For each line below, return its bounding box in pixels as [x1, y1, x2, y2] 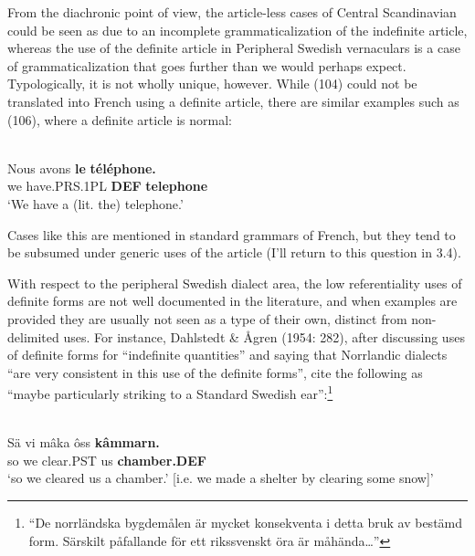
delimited [7, 327, 59, 346]
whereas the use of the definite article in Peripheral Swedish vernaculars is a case [7, 38, 460, 58]
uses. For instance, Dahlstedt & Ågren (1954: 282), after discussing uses [63, 327, 465, 346]
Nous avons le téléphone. [7, 158, 156, 177]
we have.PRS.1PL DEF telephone [7, 176, 208, 195]
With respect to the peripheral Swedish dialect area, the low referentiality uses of [7, 273, 462, 292]
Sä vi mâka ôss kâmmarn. [7, 433, 160, 452]
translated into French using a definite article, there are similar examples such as [7, 91, 459, 110]
